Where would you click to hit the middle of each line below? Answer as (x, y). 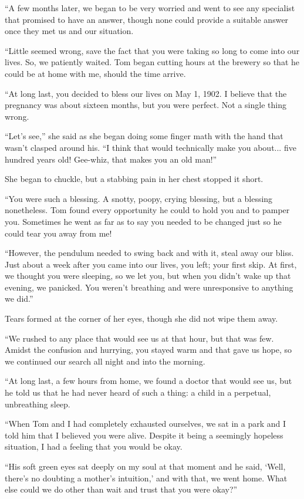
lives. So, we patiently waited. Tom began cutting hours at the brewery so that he (152, 62)
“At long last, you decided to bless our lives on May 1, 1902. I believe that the (146, 93)
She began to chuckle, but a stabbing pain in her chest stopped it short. (134, 179)
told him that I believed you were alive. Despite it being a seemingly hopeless (144, 435)
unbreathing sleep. (38, 404)
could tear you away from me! (58, 233)
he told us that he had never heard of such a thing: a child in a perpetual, (138, 392)
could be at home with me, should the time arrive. (95, 73)
